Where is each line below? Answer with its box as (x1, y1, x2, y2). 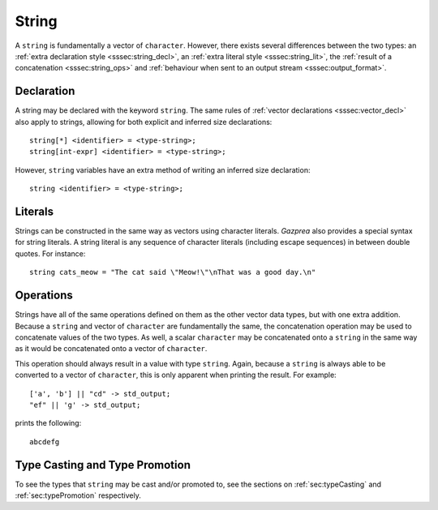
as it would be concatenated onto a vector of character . (15, 344, 208, 354)
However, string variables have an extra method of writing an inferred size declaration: (15, 165, 311, 174)
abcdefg (29, 437, 60, 446)
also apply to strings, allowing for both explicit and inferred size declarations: (15, 117, 273, 126)
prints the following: (15, 418, 82, 428)
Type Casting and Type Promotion (15, 458, 191, 472)
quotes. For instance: (15, 248, 86, 259)
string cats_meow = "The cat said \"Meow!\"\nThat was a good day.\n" (29, 268, 316, 277)
